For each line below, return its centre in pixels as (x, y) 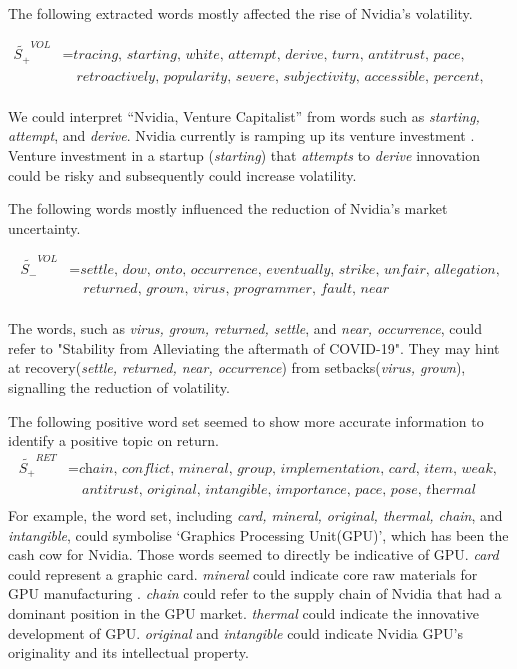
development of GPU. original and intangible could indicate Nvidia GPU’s (235, 632)
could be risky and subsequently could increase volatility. (182, 174)
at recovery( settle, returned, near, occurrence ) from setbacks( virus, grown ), (237, 367)
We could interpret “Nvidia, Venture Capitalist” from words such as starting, (244, 115)
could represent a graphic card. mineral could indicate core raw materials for (243, 573)
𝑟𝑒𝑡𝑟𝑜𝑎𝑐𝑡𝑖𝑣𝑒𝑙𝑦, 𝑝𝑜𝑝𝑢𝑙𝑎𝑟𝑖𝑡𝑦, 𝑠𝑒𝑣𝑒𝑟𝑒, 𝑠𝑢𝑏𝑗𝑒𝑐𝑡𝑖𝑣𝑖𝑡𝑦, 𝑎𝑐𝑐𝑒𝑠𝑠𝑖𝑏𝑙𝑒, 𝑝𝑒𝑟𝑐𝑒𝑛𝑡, (280, 76)
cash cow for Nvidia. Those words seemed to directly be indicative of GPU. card (253, 554)
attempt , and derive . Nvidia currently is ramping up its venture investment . (241, 135)
